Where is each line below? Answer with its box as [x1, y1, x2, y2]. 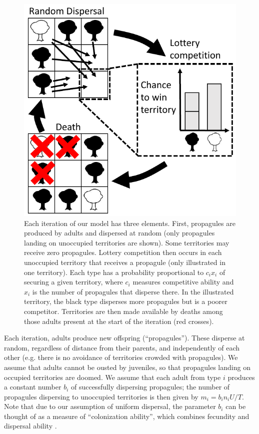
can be [225, 401, 246, 411]
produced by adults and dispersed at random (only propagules [24, 227, 215, 238]
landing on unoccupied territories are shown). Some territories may [24, 237, 229, 247]
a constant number [4, 381, 61, 392]
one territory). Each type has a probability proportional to [24, 266, 204, 277]
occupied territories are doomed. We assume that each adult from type [4, 371, 221, 382]
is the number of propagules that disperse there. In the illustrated [32, 286, 234, 296]
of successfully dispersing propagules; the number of [70, 381, 230, 392]
